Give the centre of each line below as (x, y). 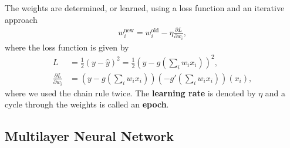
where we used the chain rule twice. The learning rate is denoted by (130, 92)
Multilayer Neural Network (90, 136)
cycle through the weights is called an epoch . (87, 104)
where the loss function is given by (67, 47)
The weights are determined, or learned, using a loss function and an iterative (145, 8)
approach (21, 19)
